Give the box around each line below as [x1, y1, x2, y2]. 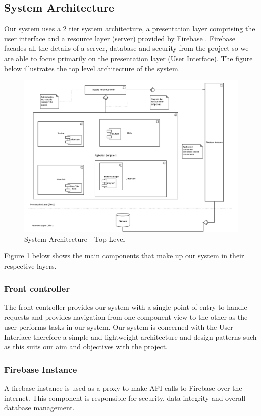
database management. [4, 402, 75, 413]
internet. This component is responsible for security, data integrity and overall [4, 392, 246, 403]
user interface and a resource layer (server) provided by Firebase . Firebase [4, 33, 236, 43]
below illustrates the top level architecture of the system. [4, 63, 180, 73]
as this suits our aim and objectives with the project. [4, 341, 168, 352]
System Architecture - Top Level [24, 233, 125, 244]
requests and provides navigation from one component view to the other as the [4, 311, 248, 322]
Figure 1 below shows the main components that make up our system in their [4, 250, 244, 261]
